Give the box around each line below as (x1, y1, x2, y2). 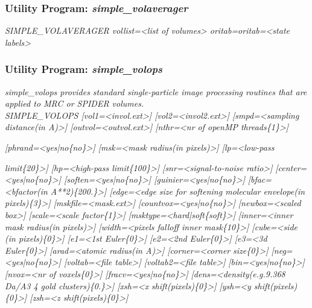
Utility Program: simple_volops (5, 61, 163, 77)
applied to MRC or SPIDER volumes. (5, 97, 144, 110)
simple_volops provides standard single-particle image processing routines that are (5, 85, 307, 98)
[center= (275, 161, 307, 174)
